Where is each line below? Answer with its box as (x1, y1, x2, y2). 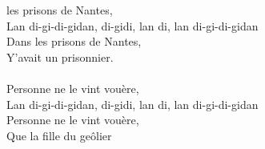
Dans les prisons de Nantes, (6, 33, 142, 50)
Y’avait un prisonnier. (6, 48, 114, 65)
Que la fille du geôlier (6, 127, 112, 143)
